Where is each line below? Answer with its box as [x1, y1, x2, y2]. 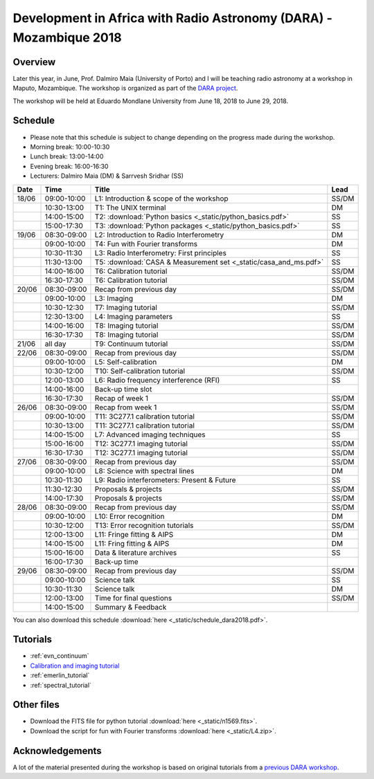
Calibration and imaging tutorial [30, 661, 120, 670]
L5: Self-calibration [94, 357, 157, 367]
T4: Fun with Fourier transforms [94, 239, 197, 248]
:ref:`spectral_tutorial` [30, 681, 91, 689]
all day [44, 339, 66, 349]
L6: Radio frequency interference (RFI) [94, 375, 220, 385]
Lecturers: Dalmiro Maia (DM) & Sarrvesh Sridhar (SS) [30, 172, 184, 180]
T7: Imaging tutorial [94, 302, 157, 312]
